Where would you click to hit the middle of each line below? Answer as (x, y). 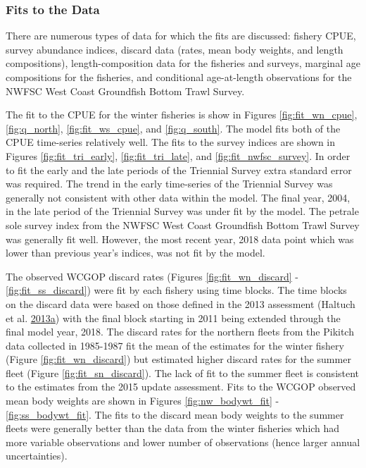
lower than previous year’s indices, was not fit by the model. (135, 253)
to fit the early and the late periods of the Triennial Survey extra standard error (179, 170)
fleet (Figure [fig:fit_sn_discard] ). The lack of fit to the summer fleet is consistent (183, 372)
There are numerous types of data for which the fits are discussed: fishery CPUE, (181, 36)
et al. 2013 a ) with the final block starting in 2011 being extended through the (173, 318)
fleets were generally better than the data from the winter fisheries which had (173, 428)
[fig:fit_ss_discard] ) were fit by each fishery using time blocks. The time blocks (176, 290)
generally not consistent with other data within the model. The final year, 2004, (178, 197)
